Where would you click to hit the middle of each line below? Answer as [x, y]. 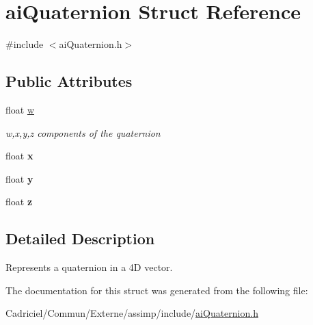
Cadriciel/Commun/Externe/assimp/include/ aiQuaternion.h [132, 313]
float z [19, 201]
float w [20, 109]
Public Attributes [69, 81]
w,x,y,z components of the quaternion [83, 132]
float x [19, 156]
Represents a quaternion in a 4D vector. [89, 267]
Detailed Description [80, 238]
